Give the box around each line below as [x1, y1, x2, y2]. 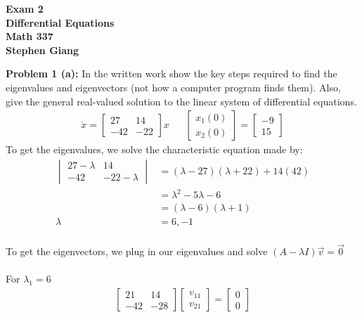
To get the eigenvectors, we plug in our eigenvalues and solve [6, 244, 268, 259]
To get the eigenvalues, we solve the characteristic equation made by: [6, 142, 303, 157]
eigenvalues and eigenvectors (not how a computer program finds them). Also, [6, 79, 341, 94]
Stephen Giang [6, 42, 79, 57]
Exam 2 [6, 1, 44, 15]
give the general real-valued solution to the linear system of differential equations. [6, 93, 357, 108]
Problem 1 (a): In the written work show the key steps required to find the [6, 66, 337, 81]
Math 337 [6, 29, 53, 44]
